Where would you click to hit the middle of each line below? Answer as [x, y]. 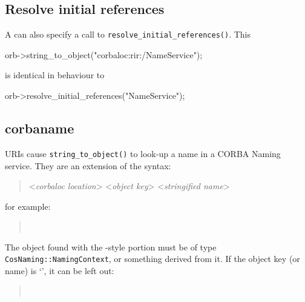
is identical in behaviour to [55, 75]
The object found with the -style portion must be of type [111, 247]
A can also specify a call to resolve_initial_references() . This [128, 34]
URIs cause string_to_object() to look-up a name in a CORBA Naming [143, 153]
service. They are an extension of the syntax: [88, 165]
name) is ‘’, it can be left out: [60, 271]
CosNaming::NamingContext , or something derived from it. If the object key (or [152, 259]
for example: [28, 206]
